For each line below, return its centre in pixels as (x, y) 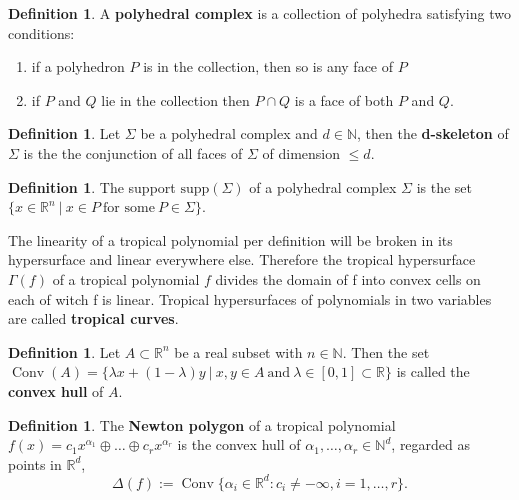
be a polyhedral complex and (229, 133)
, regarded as (431, 444)
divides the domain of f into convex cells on (348, 278)
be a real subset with (238, 351)
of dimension (301, 152)
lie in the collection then (175, 99)
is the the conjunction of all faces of (133, 152)
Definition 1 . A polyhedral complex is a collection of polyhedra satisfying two (259, 13)
